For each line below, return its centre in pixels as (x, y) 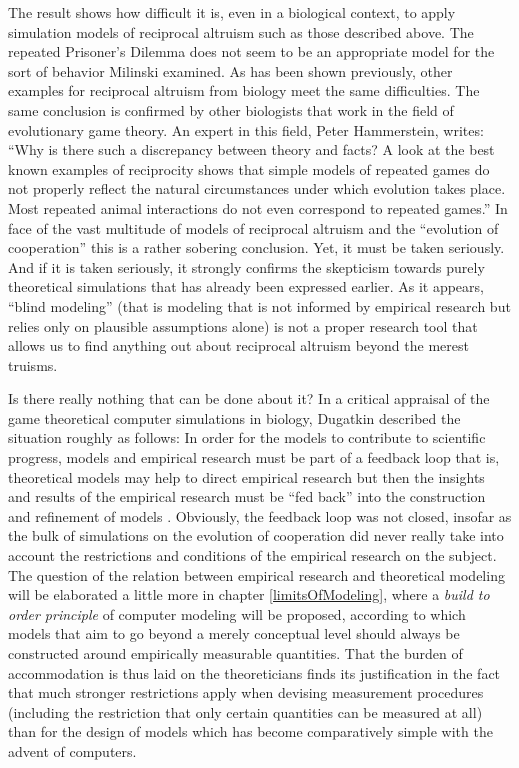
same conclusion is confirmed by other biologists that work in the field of (231, 109)
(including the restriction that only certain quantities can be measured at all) (245, 711)
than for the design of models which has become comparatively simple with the (250, 731)
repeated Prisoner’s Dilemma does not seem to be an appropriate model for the (251, 51)
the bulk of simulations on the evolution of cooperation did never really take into (256, 535)
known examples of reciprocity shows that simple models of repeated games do (249, 168)
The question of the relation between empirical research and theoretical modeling (256, 574)
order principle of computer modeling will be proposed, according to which (237, 613)
